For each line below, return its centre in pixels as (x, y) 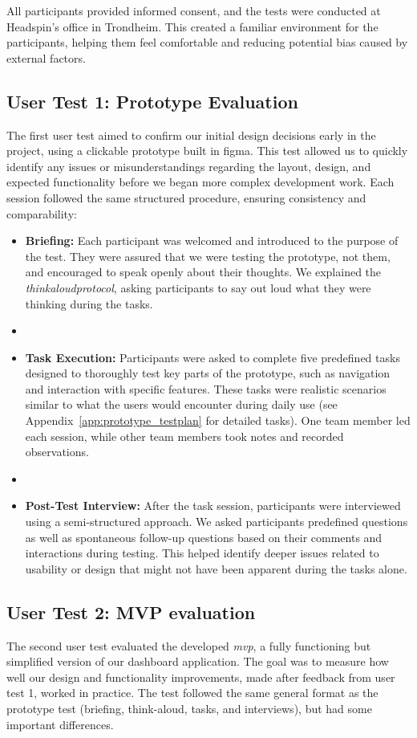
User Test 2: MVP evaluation (131, 612)
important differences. (60, 724)
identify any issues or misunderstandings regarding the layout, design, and (189, 166)
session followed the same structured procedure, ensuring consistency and (186, 197)
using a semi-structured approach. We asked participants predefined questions (217, 522)
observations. (57, 452)
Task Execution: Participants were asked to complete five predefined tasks (213, 357)
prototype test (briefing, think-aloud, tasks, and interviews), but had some (189, 708)
